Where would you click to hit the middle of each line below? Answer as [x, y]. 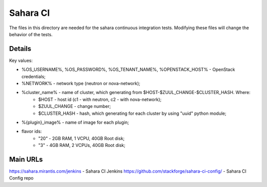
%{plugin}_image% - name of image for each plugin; [75, 122]
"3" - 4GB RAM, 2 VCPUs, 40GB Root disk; [82, 145]
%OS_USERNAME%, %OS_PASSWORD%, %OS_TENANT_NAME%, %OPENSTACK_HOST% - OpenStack [128, 70]
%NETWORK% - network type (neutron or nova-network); [81, 84]
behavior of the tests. [31, 34]
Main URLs [26, 159]
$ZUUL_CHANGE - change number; [75, 106]
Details [20, 49]
